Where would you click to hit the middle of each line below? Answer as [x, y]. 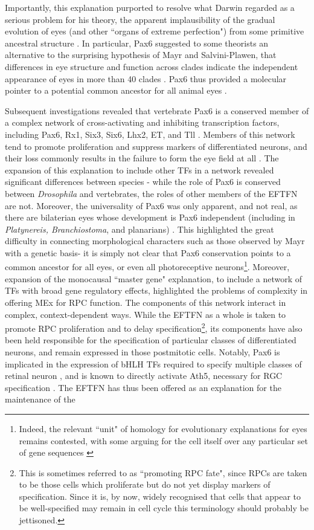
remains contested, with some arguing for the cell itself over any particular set [163, 440]
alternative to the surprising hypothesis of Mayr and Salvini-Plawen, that [141, 55]
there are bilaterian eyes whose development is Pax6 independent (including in [150, 217]
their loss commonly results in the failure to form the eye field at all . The [142, 158]
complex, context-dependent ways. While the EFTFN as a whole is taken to [146, 314]
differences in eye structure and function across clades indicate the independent [152, 66]
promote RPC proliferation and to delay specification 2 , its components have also [154, 327]
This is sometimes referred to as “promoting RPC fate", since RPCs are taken [163, 472]
